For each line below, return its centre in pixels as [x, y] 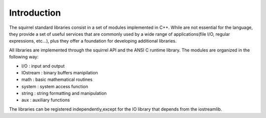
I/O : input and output [43, 66]
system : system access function [55, 86]
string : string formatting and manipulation [64, 94]
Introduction [35, 13]
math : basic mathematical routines [57, 80]
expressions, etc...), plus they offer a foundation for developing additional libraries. [93, 41]
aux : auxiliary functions [46, 100]
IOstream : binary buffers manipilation [60, 72]
